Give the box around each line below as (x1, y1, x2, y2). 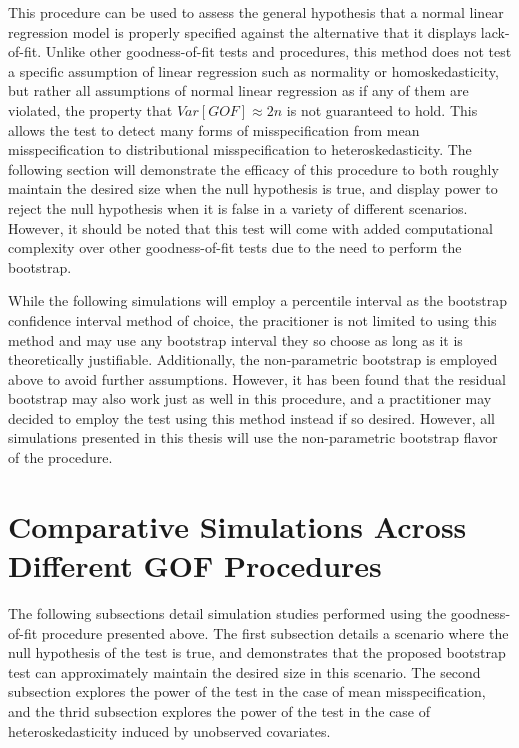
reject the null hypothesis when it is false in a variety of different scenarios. (8, 197, 468, 218)
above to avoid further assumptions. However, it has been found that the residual (8, 368, 506, 389)
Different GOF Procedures (8, 545, 382, 586)
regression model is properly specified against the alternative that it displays (8, 21, 477, 42)
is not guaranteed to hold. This (286, 99, 478, 120)
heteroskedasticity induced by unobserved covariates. (8, 720, 331, 741)
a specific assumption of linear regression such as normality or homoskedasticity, (8, 60, 499, 81)
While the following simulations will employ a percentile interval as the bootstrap (8, 290, 507, 311)
